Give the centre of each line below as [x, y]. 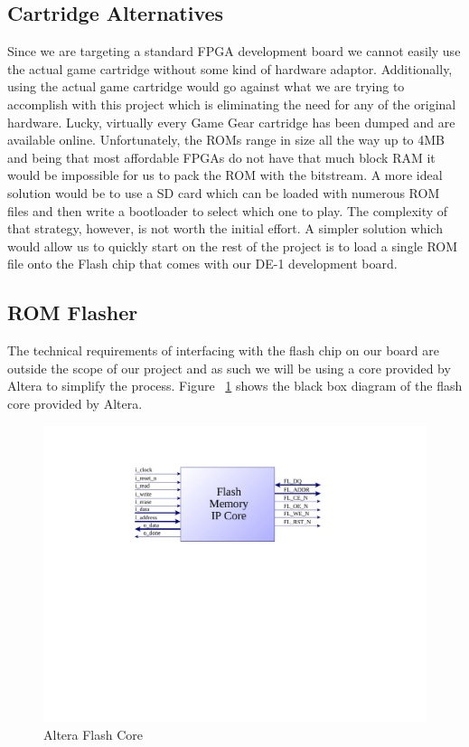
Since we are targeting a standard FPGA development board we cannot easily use [234, 51]
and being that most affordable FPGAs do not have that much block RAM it [221, 157]
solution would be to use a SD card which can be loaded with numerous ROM [224, 192]
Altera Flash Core [94, 734]
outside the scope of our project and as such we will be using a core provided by [229, 368]
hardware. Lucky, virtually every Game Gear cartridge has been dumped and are [231, 122]
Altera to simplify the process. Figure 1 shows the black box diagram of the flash [235, 386]
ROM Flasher [73, 312]
